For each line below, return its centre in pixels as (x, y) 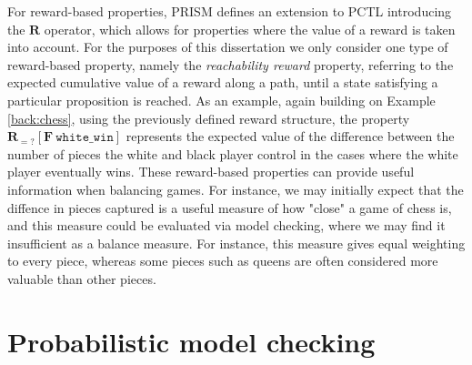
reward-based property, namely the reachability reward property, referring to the (231, 64)
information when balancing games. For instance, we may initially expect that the (236, 189)
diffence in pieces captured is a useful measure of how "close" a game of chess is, (230, 207)
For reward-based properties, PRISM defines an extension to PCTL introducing (230, 11)
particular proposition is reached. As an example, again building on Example (221, 100)
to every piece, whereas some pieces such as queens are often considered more (223, 261)
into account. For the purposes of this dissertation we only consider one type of (228, 47)
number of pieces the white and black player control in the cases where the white (233, 153)
